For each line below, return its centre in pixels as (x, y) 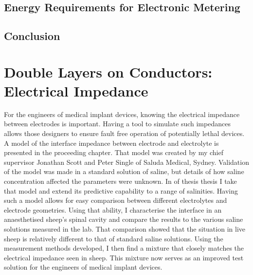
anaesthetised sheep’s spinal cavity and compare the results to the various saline (124, 219)
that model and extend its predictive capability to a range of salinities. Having (121, 190)
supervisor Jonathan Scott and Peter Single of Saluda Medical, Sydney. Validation (126, 162)
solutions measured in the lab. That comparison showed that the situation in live (125, 229)
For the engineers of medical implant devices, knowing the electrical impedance (122, 114)
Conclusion (32, 36)
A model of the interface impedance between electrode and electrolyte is (111, 143)
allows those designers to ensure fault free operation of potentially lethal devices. (124, 133)
